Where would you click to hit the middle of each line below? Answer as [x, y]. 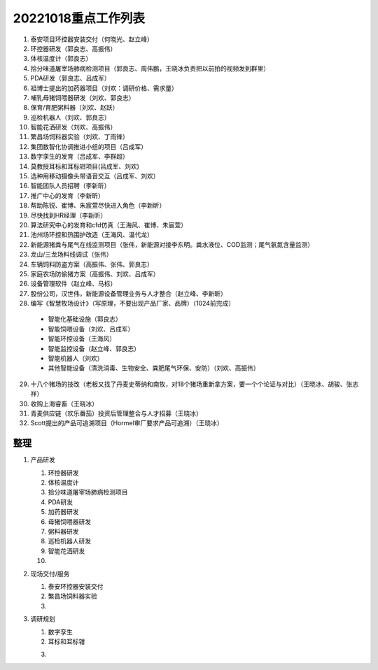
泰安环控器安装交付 [76, 586]
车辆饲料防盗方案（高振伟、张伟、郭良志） [92, 264]
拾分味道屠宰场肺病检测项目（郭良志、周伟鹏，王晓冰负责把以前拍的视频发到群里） [150, 68]
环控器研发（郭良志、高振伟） [73, 48]
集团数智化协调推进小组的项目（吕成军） [89, 146]
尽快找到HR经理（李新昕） [69, 215]
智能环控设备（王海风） [82, 338]
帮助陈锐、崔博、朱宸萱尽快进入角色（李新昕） [98, 206]
